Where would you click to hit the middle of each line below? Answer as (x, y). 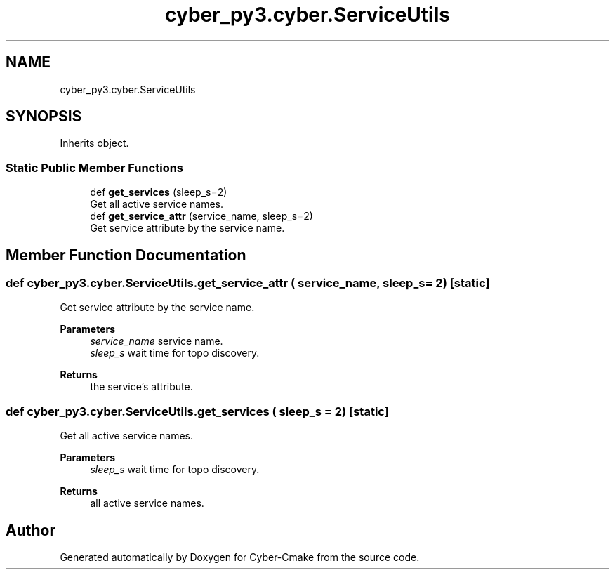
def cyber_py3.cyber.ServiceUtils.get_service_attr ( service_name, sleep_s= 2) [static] (248, 283)
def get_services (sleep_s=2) (159, 192)
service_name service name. (157, 341)
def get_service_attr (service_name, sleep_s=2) (201, 216)
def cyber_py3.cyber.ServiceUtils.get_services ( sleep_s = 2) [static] (197, 411)
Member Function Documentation (126, 255)
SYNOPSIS (44, 117)
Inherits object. (94, 143)
